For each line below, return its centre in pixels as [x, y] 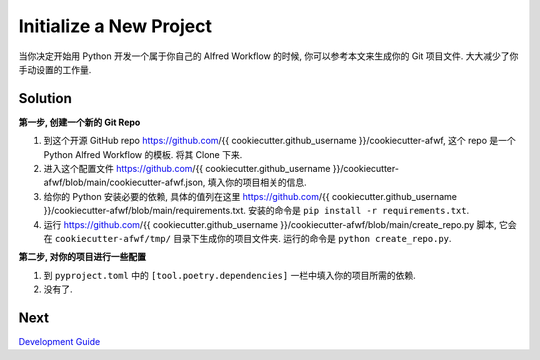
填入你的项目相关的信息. [257, 182]
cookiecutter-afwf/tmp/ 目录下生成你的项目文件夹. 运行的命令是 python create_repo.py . [253, 238]
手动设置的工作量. [55, 69]
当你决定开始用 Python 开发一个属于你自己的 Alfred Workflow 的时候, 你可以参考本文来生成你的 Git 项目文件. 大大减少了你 [268, 56]
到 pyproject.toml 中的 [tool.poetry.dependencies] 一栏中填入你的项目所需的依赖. [229, 275]
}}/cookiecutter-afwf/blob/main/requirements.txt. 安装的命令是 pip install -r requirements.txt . [256, 211]
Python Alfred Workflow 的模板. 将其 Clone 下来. [143, 154]
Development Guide [59, 342]
